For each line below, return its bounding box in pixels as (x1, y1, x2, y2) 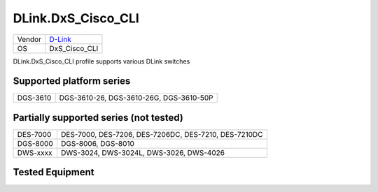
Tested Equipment (13, 166, 94, 178)
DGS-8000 (17, 138, 54, 148)
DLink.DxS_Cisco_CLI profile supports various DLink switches (13, 57, 190, 66)
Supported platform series (13, 75, 131, 87)
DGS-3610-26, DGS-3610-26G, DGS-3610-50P (59, 93, 213, 103)
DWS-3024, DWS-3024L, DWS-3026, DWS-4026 (60, 147, 225, 157)
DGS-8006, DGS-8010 (60, 138, 134, 148)
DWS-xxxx (17, 147, 52, 157)
